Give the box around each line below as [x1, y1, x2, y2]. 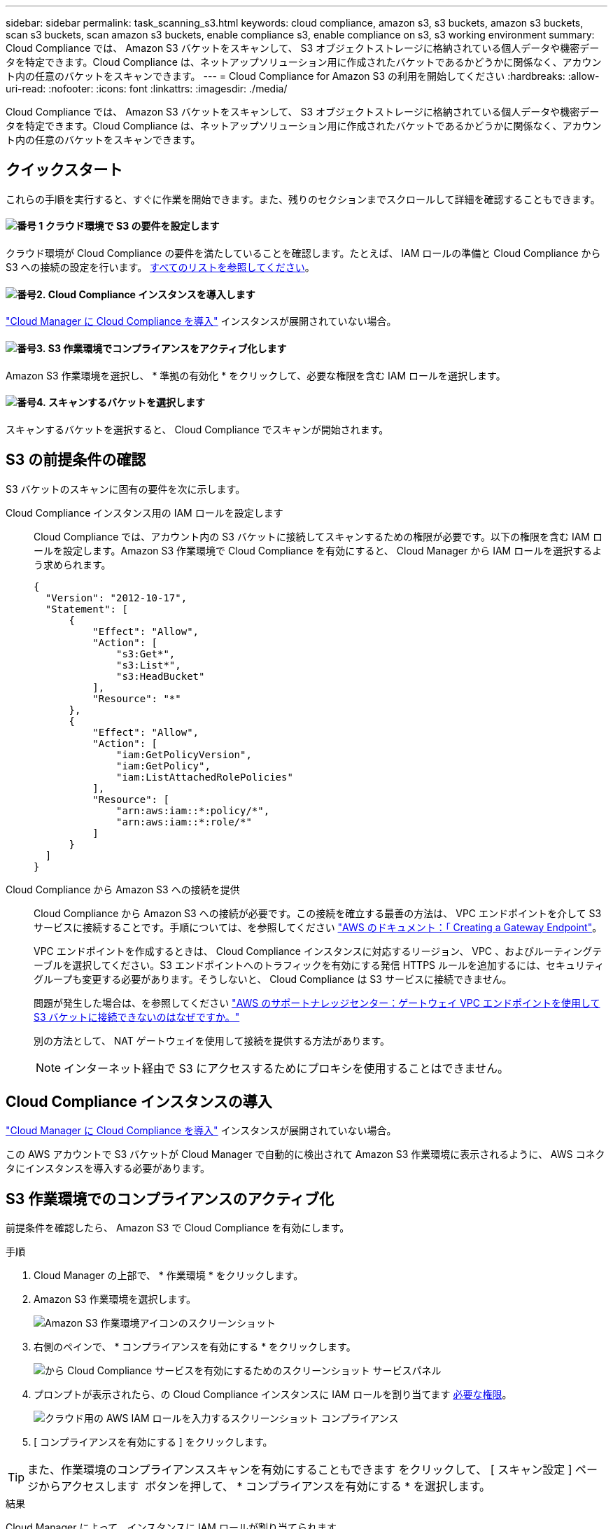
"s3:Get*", [116, 648, 176, 659]
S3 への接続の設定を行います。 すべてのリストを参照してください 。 [6, 261, 315, 274]
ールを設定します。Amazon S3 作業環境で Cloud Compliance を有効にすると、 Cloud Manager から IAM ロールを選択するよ [34, 544, 603, 557]
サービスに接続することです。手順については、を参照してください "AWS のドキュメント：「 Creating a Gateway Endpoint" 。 [34, 921, 603, 933]
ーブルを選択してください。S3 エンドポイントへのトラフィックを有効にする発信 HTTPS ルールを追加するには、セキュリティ [34, 958, 605, 971]
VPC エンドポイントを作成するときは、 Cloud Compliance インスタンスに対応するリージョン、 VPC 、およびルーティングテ [34, 944, 603, 957]
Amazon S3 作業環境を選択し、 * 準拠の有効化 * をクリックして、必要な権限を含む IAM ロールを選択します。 [6, 369, 506, 382]
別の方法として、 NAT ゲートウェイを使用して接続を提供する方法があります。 [34, 1034, 390, 1047]
